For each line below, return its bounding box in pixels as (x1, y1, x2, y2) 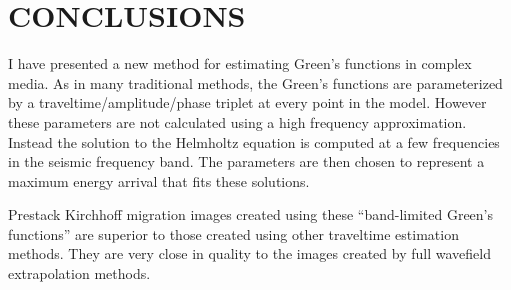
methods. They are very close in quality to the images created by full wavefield (8, 243, 491, 264)
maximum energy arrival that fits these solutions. (8, 170, 310, 191)
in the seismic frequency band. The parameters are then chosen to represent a (8, 151, 485, 172)
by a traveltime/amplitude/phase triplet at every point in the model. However (8, 92, 487, 113)
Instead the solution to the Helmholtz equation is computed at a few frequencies (8, 131, 500, 152)
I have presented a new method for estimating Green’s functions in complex (8, 53, 472, 74)
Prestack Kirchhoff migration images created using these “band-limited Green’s (8, 204, 494, 225)
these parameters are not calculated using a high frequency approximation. (8, 111, 467, 132)
